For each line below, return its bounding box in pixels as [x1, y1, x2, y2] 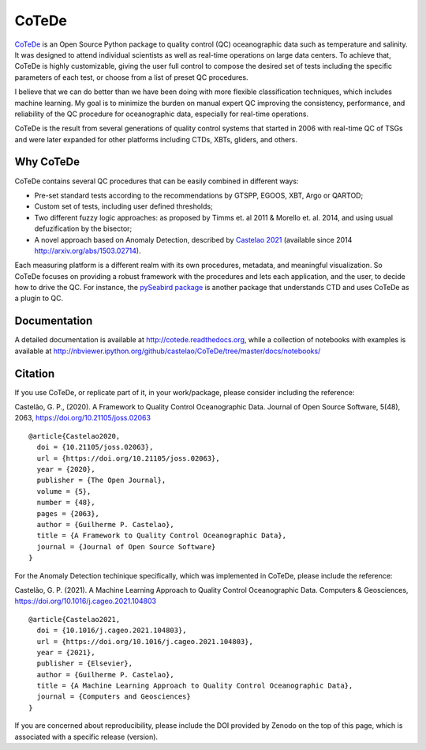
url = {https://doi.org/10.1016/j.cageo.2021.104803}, [36, 637, 254, 646]
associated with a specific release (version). [14, 732, 158, 741]
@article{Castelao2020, [28, 432, 121, 440]
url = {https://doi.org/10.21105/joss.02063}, [36, 454, 220, 462]
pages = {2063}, [36, 509, 100, 518]
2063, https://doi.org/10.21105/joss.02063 [14, 413, 151, 423]
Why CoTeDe [14, 155, 80, 169]
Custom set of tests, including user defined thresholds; [34, 202, 213, 211]
